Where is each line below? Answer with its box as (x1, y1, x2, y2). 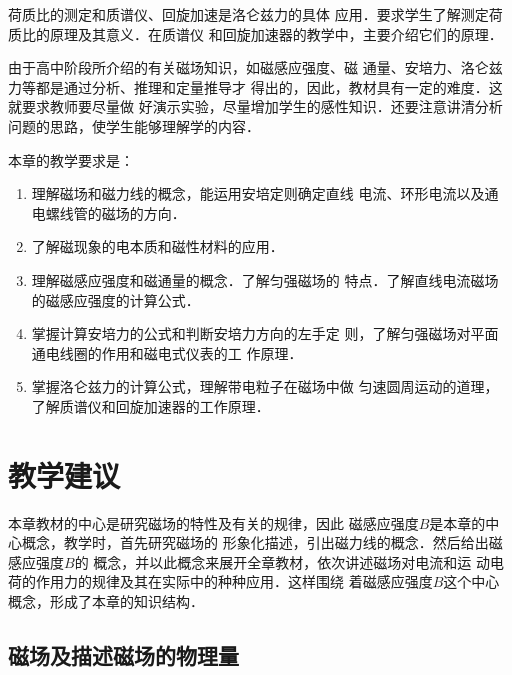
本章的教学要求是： (8, 149, 134, 170)
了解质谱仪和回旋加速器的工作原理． (31, 395, 270, 416)
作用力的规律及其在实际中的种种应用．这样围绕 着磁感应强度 (35, 571, 433, 592)
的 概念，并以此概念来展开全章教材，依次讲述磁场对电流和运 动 (74, 551, 490, 572)
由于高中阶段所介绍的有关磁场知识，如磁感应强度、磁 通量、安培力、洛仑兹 (8, 57, 503, 78)
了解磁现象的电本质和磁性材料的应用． (31, 236, 284, 257)
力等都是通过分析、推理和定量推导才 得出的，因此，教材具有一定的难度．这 (8, 76, 503, 97)
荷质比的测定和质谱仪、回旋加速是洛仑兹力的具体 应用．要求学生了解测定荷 (8, 4, 503, 24)
